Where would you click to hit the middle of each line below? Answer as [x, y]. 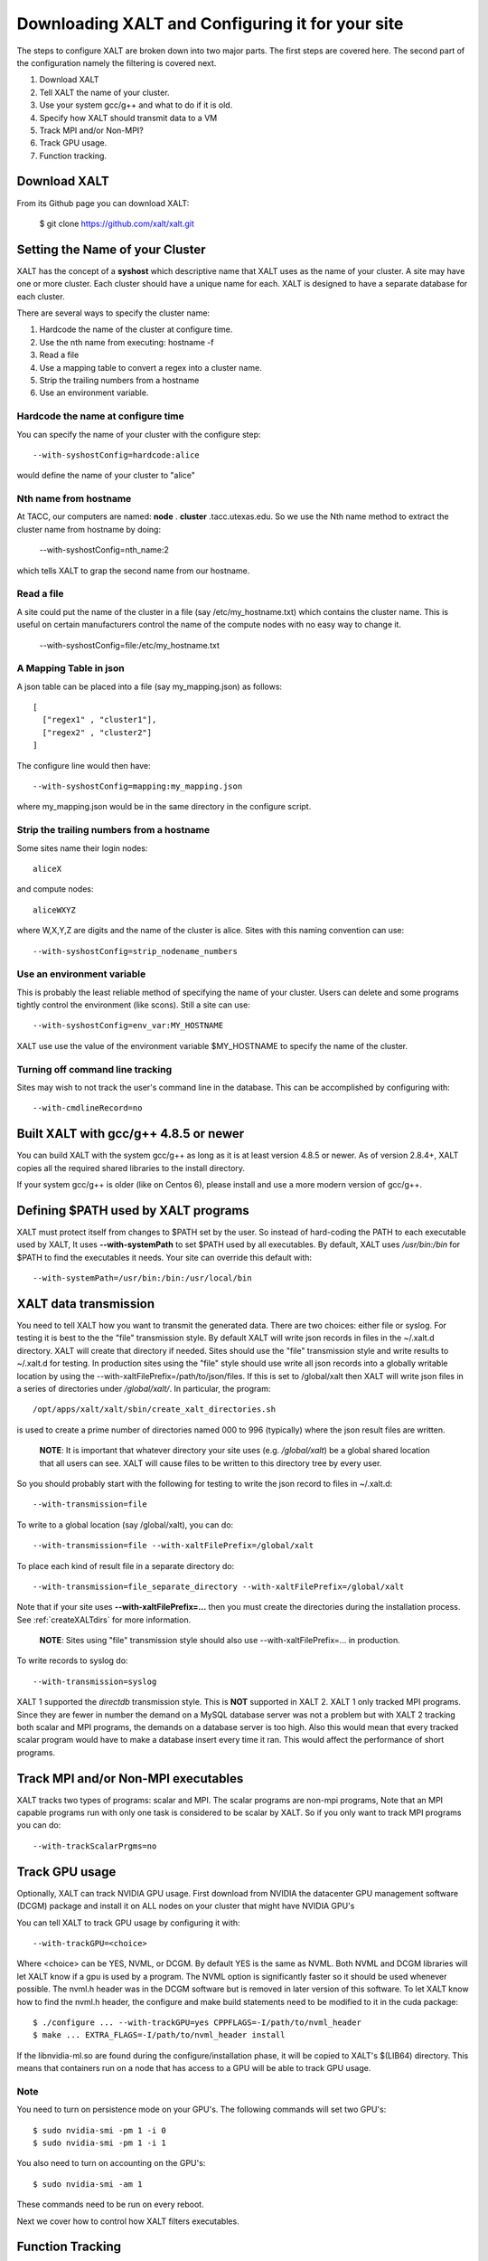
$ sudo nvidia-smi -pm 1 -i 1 [100, 2143]
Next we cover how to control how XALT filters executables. [128, 2221]
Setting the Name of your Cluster [112, 249]
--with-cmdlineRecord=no [88, 1108]
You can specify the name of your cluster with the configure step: [139, 434]
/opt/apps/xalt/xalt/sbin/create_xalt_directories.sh [154, 1410]
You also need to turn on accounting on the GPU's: [111, 2163]
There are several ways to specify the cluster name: [113, 313]
